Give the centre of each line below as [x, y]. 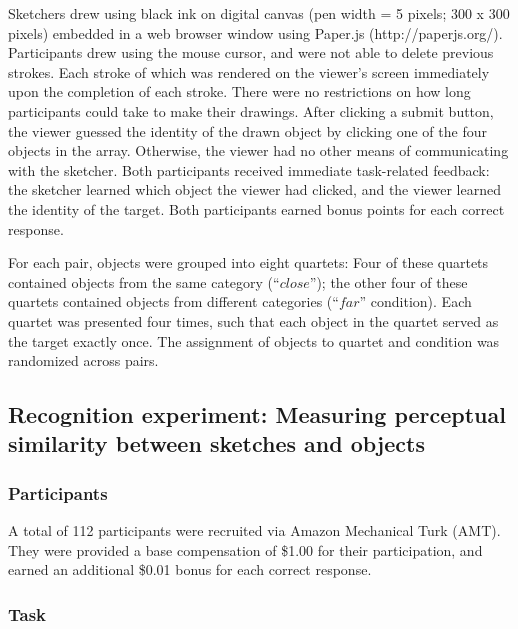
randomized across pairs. [83, 360]
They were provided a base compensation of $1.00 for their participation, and [245, 549]
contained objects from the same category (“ [144, 281]
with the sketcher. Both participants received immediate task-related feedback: [249, 169]
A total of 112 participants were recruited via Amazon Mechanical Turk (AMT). [254, 530]
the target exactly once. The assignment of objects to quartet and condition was [254, 340]
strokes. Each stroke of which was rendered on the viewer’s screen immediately [249, 71]
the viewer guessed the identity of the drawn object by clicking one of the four [247, 130]
